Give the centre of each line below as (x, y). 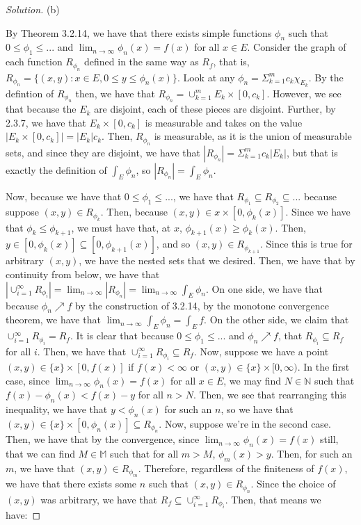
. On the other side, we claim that (276, 320)
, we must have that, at (121, 227)
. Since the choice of (293, 484)
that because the (41, 109)
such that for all (144, 454)
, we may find (252, 380)
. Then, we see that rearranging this (270, 395)
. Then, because (134, 212)
